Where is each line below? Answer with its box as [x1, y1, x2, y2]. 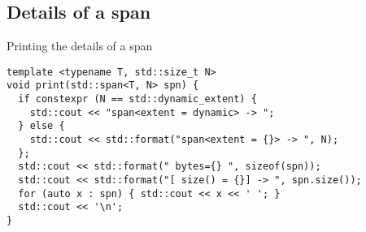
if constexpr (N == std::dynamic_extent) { [18, 93, 257, 105]
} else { [18, 120, 65, 132]
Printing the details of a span [7, 37, 153, 54]
